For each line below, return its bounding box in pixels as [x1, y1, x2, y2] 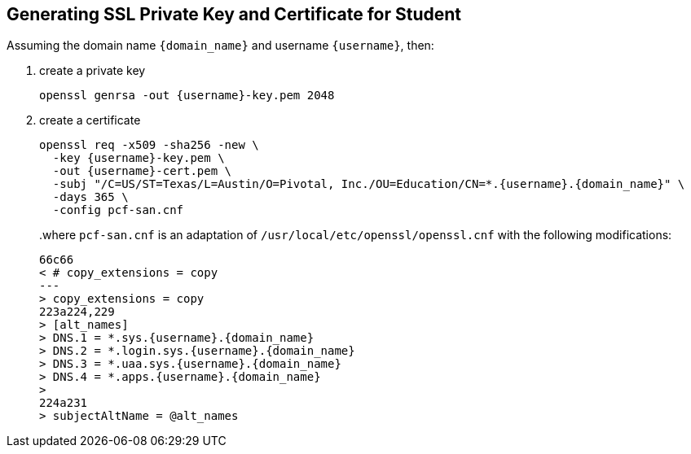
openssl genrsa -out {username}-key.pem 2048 [39, 89, 335, 103]
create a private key [39, 63, 146, 78]
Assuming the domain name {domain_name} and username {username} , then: [7, 38, 434, 53]
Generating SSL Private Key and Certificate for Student [7, 4, 462, 24]
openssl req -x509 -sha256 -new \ [39, 138, 259, 152]
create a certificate [39, 113, 141, 128]
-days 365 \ [52, 190, 129, 204]
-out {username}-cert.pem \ [52, 164, 232, 178]
